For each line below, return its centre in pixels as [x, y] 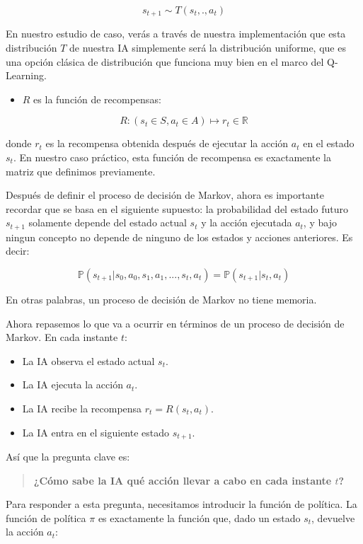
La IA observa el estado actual [88, 360]
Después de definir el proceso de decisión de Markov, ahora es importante [165, 195]
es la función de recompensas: [97, 99]
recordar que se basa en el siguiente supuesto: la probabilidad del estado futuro [177, 208]
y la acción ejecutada [247, 222]
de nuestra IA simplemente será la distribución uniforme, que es [207, 48]
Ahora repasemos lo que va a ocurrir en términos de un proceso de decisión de [175, 323]
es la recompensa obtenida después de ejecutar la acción [167, 143]
